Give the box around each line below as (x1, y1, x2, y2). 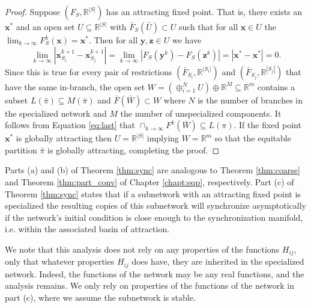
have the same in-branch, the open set (5, 80, 145, 93)
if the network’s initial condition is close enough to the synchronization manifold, (5, 211, 303, 223)
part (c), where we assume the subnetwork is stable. (5, 291, 196, 304)
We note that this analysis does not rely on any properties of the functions (5, 242, 280, 255)
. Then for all (88, 34, 138, 46)
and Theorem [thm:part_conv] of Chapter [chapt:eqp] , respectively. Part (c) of (5, 175, 294, 188)
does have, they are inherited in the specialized (131, 255, 304, 268)
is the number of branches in (198, 93, 303, 106)
